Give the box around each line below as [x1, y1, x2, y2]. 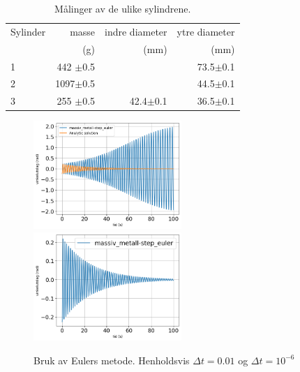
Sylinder [10, 24, 46, 38]
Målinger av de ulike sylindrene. [54, 1, 191, 15]
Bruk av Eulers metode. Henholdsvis [33, 352, 190, 367]
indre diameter [105, 24, 167, 38]
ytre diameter [177, 24, 235, 38]
